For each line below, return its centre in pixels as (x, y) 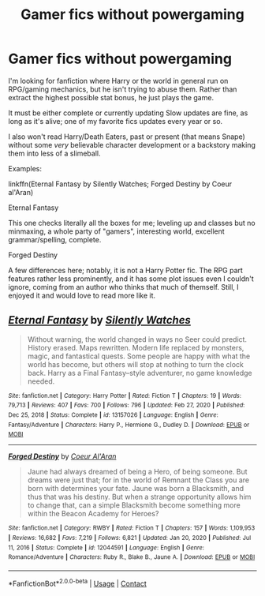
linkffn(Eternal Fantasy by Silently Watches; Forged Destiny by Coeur (120, 184)
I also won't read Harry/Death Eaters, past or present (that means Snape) (127, 137)
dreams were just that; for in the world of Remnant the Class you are (138, 480)
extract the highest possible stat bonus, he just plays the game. (111, 97)
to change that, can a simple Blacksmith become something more (134, 505)
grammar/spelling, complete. (55, 239)
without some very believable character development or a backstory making (132, 144)
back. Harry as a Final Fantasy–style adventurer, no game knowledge (140, 373)
